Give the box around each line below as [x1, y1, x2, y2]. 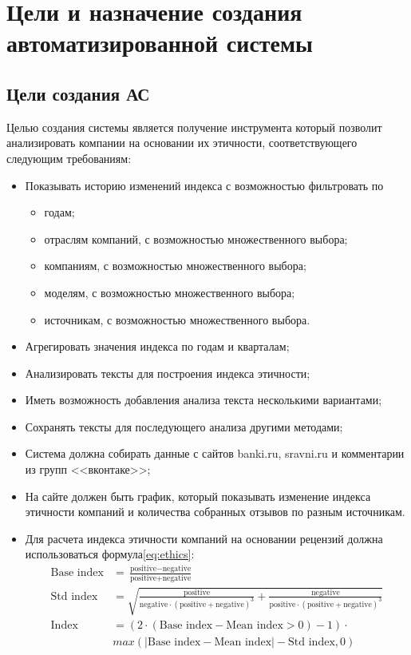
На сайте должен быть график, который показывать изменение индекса [25, 487, 371, 504]
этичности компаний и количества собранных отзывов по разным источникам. [25, 503, 405, 520]
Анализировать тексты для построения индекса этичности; [25, 364, 310, 381]
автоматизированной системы [6, 26, 313, 59]
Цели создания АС [6, 81, 150, 105]
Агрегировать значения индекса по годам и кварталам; [25, 338, 290, 355]
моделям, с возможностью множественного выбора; [44, 284, 295, 300]
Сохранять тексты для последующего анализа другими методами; [25, 418, 343, 435]
